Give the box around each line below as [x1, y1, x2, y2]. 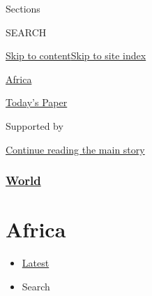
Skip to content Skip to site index [6, 48, 146, 63]
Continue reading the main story [6, 142, 145, 156]
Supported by [6, 118, 63, 133]
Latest [22, 256, 50, 270]
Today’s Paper [6, 95, 68, 110]
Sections [6, 1, 40, 15]
